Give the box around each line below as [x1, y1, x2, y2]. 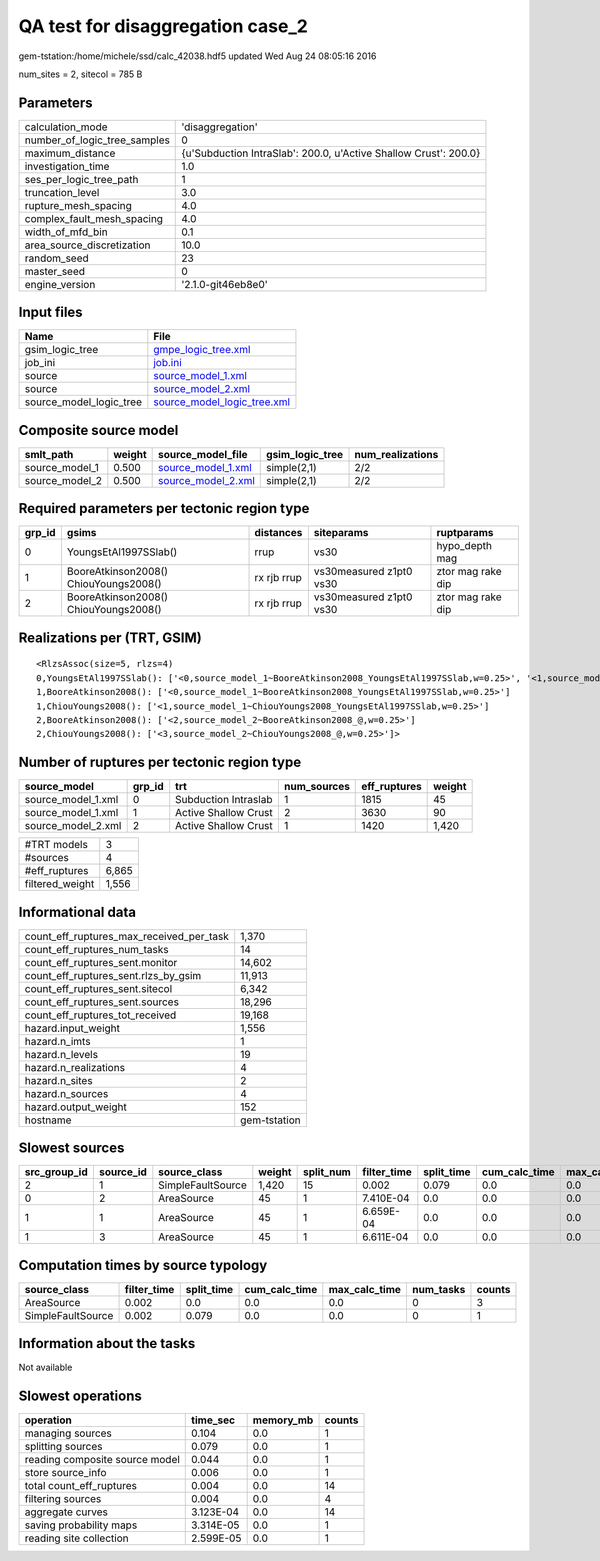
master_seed [24, 264, 85, 278]
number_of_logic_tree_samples [24, 133, 170, 147]
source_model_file [158, 447, 249, 461]
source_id [98, 1165, 147, 1179]
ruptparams [436, 526, 494, 540]
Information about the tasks [18, 1335, 196, 1352]
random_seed [24, 251, 89, 265]
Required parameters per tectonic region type [18, 500, 310, 517]
